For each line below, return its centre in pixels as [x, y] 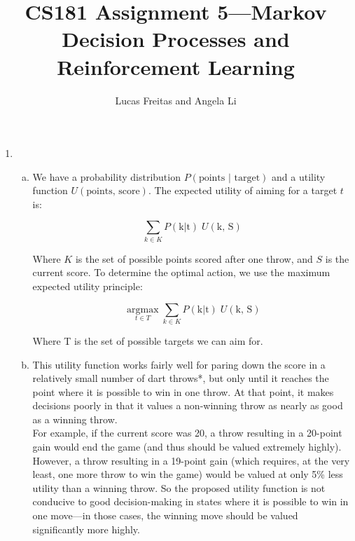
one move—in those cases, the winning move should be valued [165, 515]
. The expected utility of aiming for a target [243, 190]
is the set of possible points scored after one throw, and [194, 258]
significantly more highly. [86, 529]
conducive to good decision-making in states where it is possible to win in [190, 501]
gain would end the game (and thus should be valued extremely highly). [187, 447]
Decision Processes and [176, 39]
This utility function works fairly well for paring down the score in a [179, 364]
